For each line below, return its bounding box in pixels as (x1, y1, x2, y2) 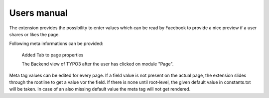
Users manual (9, 7, 68, 18)
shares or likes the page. (9, 31, 60, 37)
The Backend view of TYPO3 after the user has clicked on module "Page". (21, 61, 174, 67)
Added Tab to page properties (21, 52, 84, 58)
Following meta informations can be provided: (9, 41, 104, 47)
